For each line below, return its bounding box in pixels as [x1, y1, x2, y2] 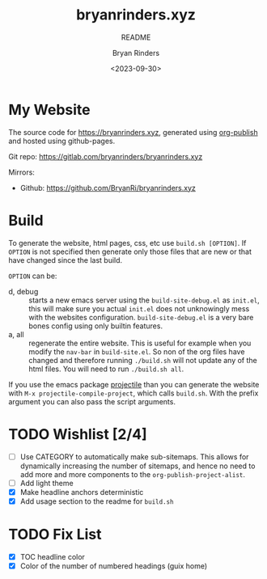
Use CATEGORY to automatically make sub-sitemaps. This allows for [19, 451, 249, 462]
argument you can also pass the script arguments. [8, 396, 176, 406]
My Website [8, 100, 91, 119]
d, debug [8, 286, 39, 296]
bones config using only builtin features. [28, 321, 163, 331]
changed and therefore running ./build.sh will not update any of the [28, 355, 257, 365]
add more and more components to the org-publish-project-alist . [19, 469, 245, 479]
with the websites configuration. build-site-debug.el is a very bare [28, 312, 254, 322]
